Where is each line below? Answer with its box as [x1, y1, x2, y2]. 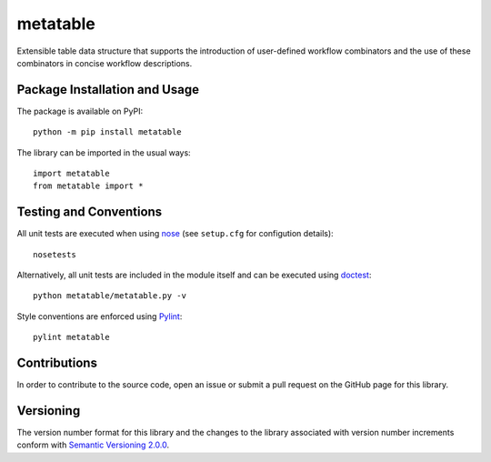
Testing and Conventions [16, 205, 163, 220]
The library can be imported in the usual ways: [16, 146, 191, 158]
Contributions [16, 356, 97, 371]
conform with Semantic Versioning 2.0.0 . [16, 439, 170, 450]
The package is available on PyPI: [16, 105, 144, 116]
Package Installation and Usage [16, 82, 200, 97]
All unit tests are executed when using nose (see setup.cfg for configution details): [16, 228, 334, 239]
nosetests [33, 249, 76, 259]
